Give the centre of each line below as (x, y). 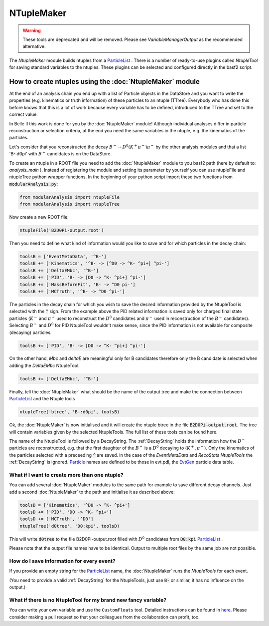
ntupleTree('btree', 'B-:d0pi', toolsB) (69, 412)
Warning (32, 30)
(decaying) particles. (30, 332)
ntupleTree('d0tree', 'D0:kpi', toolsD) (69, 526)
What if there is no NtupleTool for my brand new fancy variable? (88, 600)
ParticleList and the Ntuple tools (42, 399)
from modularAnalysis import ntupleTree (69, 204)
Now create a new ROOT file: (39, 217)
